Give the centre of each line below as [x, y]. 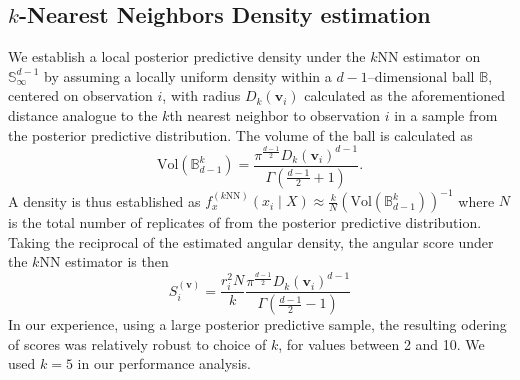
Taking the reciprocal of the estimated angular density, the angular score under [251, 241]
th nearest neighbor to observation [275, 114]
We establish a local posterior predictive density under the [187, 56]
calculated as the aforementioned [404, 95]
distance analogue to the [83, 114]
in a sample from [446, 114]
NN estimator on [429, 56]
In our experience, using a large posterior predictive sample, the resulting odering [257, 324]
